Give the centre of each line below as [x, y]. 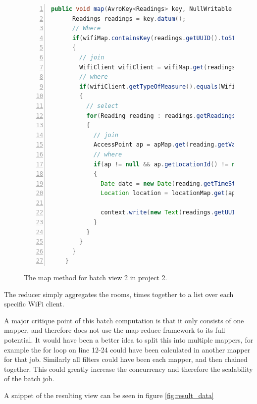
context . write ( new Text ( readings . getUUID [170, 213]
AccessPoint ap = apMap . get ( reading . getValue [170, 145]
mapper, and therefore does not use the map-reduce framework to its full [115, 330]
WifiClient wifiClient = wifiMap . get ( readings [157, 67]
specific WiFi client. [34, 304]
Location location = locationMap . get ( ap [168, 193]
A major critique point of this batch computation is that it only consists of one [124, 320]
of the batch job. [29, 379]
